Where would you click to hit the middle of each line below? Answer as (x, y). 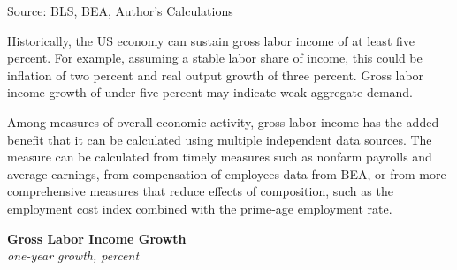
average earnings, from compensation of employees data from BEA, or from (211, 173)
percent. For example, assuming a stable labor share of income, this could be (215, 58)
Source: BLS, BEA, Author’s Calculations (120, 11)
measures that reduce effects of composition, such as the (241, 191)
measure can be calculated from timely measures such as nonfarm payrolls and (220, 157)
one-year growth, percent (73, 255)
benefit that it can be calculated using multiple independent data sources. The (220, 139)
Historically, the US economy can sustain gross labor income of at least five (211, 40)
